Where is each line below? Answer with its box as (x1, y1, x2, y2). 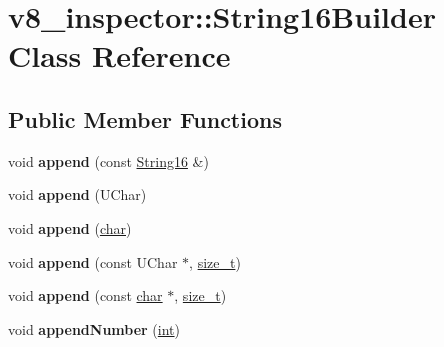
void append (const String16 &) (8, 150, 209, 171)
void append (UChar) (8, 184, 147, 205)
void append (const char (8, 285, 163, 306)
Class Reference (8, 35, 231, 76)
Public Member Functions (8, 103, 282, 134)
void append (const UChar (8, 251, 178, 272)
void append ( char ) (8, 217, 132, 238)
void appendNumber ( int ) (8, 318, 180, 339)
